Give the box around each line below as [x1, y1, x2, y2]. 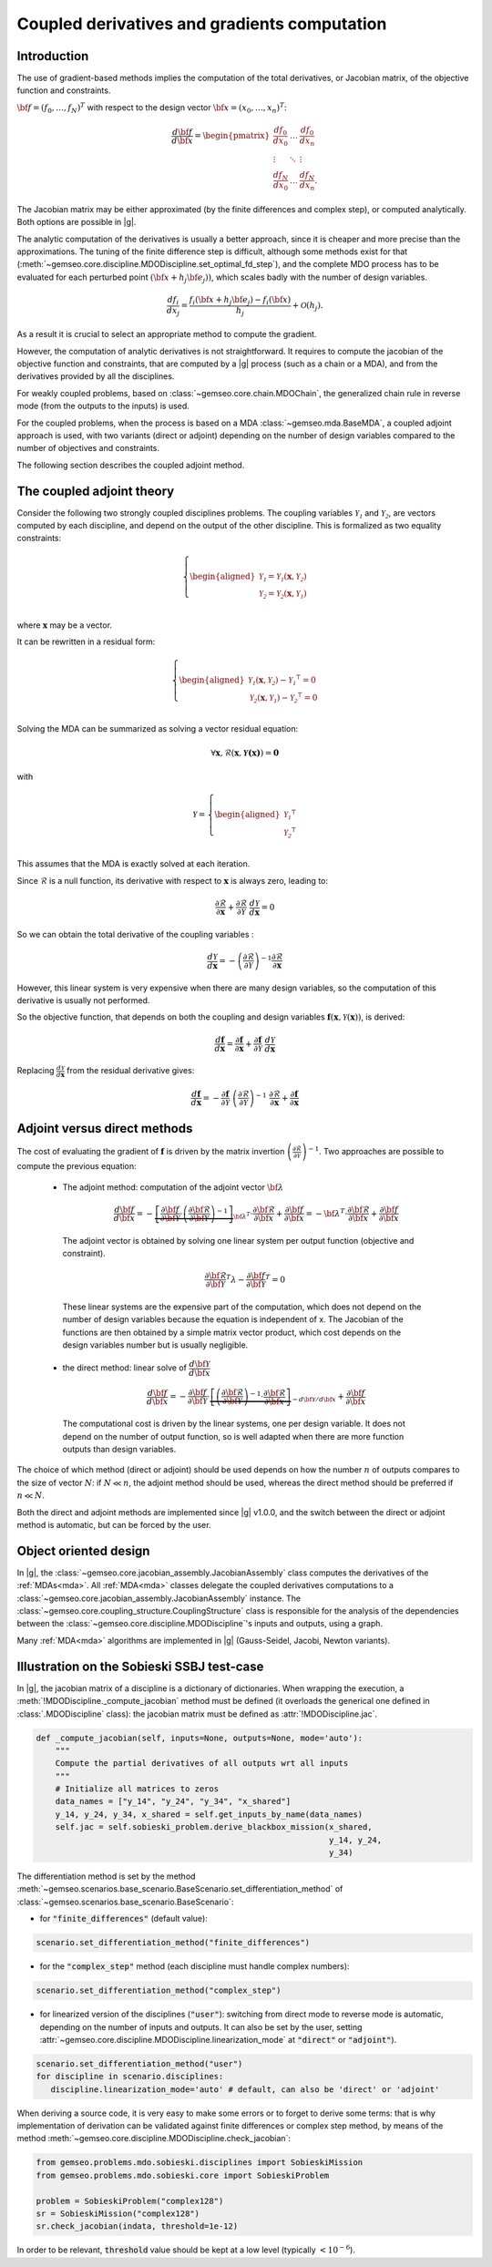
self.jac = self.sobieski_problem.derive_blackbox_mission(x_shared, [55, 1822, 373, 1832]
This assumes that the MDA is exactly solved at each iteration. [16, 858, 251, 869]
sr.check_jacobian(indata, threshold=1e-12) [36, 2221, 239, 2231]
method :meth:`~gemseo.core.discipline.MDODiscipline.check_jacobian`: [16, 2133, 292, 2144]
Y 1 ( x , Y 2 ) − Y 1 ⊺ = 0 [247, 672, 316, 687]
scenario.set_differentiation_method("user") [36, 2058, 243, 2068]
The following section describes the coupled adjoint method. [16, 459, 245, 470]
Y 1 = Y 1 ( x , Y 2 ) [258, 570, 307, 583]
